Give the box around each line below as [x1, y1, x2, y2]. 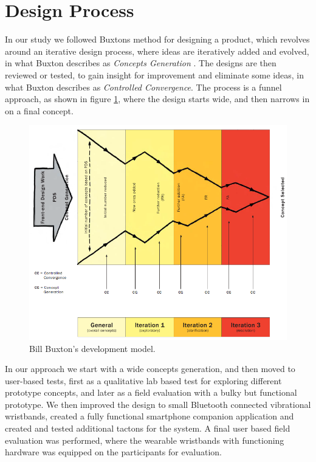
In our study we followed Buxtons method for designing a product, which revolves [5, 33, 310, 46]
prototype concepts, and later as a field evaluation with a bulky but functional [5, 386, 297, 399]
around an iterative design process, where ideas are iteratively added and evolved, [5, 44, 309, 57]
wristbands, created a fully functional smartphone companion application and [5, 410, 294, 422]
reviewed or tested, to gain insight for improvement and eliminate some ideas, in [5, 68, 304, 81]
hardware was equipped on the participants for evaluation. [5, 446, 222, 458]
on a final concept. [5, 104, 74, 117]
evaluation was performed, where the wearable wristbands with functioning [5, 433, 284, 446]
